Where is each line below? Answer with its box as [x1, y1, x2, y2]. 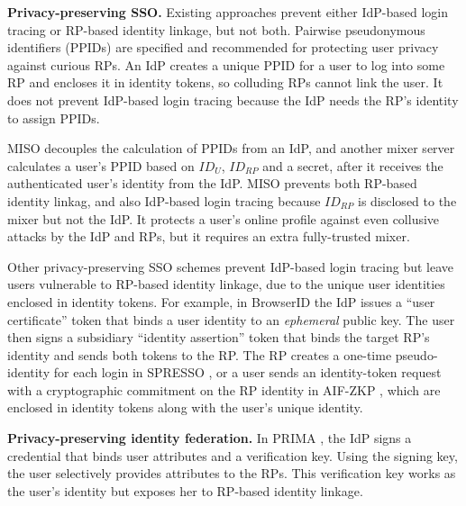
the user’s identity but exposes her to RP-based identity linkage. [7, 481, 363, 500]
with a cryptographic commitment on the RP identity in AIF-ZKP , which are [7, 380, 441, 399]
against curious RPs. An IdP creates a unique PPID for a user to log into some [7, 55, 445, 74]
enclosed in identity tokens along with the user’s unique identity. [7, 398, 363, 417]
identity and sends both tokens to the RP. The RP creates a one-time [7, 345, 392, 364]
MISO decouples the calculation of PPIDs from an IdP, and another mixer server [7, 139, 455, 158]
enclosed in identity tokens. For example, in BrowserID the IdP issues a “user [7, 292, 435, 311]
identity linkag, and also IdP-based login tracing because [7, 191, 321, 210]
